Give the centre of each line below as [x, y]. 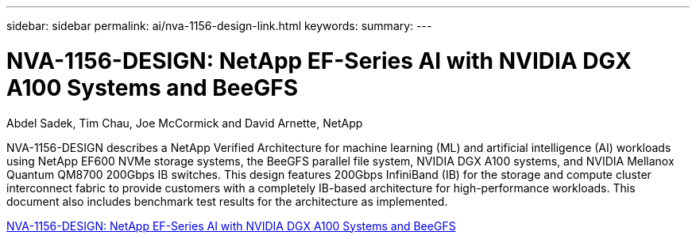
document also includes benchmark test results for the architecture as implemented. [227, 201]
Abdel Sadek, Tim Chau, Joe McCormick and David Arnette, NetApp [185, 123]
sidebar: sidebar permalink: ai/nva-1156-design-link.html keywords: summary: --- [219, 26]
